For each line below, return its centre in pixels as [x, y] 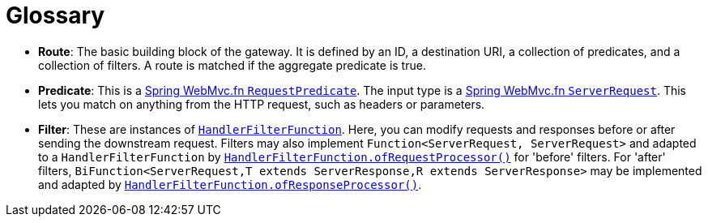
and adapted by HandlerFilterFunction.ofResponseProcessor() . [230, 184]
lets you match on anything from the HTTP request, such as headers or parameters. [262, 104]
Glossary [55, 15]
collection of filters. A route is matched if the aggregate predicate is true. [232, 65]
